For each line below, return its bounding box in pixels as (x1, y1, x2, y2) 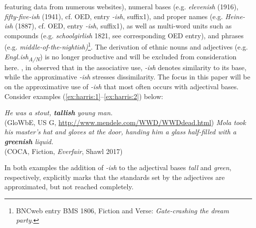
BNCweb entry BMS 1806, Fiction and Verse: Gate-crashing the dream (16, 205, 229, 215)
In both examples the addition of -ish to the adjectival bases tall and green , (4, 162, 231, 173)
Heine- (225, 11, 245, 21)
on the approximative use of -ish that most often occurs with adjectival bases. (4, 81, 239, 91)
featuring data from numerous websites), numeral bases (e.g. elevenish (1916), (4, 1, 239, 11)
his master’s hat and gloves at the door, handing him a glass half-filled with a (4, 127, 236, 137)
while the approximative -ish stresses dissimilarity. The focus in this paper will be (4, 72, 251, 82)
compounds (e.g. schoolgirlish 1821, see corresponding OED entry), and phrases (4, 30, 244, 40)
